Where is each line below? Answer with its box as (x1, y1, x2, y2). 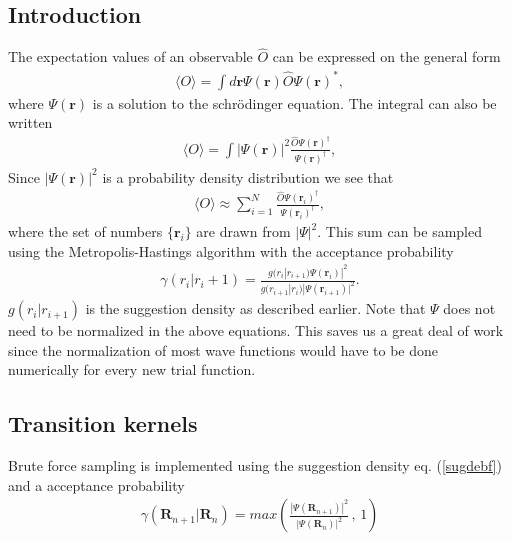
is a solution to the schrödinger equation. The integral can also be (92, 92, 497, 113)
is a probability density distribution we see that (102, 166, 394, 187)
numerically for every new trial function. (8, 359, 256, 380)
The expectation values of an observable (8, 46, 253, 67)
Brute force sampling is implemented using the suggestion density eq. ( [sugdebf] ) (8, 455, 502, 476)
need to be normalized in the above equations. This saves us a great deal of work (8, 320, 504, 341)
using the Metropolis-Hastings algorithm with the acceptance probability (8, 240, 454, 261)
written (8, 112, 53, 133)
